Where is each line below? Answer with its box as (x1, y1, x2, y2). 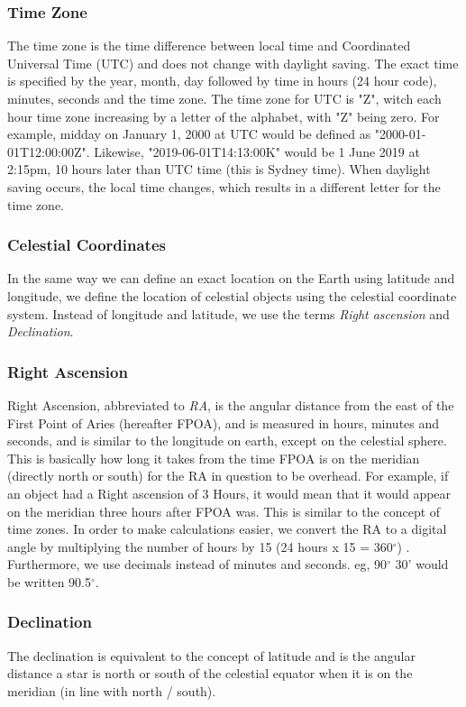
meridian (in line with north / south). (7, 681, 216, 700)
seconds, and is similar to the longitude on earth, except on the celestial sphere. (7, 431, 447, 450)
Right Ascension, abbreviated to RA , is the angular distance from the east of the (7, 395, 454, 414)
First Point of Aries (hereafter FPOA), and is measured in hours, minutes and (7, 413, 440, 432)
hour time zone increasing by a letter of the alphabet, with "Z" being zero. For (7, 106, 440, 125)
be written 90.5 (7, 572, 91, 591)
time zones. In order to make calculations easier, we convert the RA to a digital (7, 519, 447, 538)
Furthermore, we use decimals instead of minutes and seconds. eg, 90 (7, 555, 388, 574)
